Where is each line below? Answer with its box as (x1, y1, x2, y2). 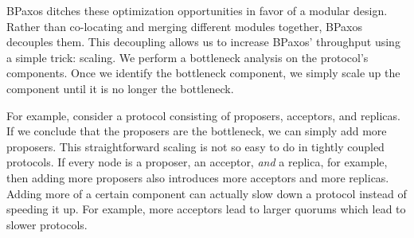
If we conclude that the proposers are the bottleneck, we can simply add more (6, 123, 387, 139)
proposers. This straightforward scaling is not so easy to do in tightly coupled (6, 138, 385, 154)
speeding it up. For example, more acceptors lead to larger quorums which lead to (6, 201, 406, 217)
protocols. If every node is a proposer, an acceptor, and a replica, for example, (6, 154, 388, 170)
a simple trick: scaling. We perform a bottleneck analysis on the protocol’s (6, 49, 369, 65)
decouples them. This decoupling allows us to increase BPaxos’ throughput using (6, 33, 400, 50)
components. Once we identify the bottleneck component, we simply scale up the (6, 64, 400, 81)
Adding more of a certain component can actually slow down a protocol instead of (6, 185, 407, 201)
